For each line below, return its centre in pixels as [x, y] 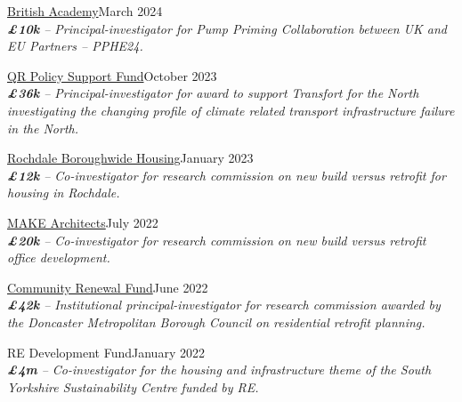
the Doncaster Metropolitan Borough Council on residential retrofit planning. [216, 322]
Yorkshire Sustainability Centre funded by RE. [133, 386]
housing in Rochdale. [64, 193]
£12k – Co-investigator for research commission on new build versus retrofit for [227, 175]
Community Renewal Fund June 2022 [108, 287]
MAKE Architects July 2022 [83, 222]
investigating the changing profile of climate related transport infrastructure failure [231, 110]
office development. [59, 257]
